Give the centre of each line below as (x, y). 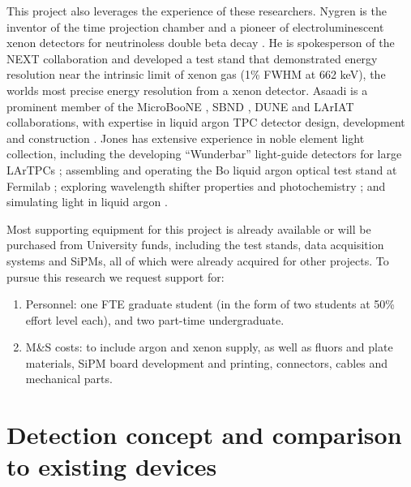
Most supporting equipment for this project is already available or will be (189, 228)
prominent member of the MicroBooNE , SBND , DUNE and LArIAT (180, 106)
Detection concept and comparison (204, 435)
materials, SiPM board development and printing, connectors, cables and (207, 362)
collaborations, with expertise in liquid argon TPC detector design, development (206, 122)
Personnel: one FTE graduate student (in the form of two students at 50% (210, 304)
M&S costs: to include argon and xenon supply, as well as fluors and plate (209, 347)
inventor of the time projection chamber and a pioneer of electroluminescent (195, 26)
